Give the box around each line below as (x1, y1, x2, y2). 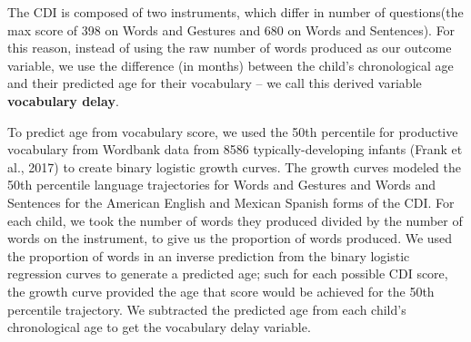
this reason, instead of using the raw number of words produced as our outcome (7, 38, 452, 57)
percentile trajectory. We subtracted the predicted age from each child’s (7, 299, 406, 318)
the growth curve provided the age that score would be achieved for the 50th (7, 281, 435, 300)
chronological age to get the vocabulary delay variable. (7, 318, 311, 337)
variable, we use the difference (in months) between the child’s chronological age (7, 55, 454, 74)
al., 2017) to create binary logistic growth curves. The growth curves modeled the (7, 157, 461, 176)
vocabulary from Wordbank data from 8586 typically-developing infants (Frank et (7, 140, 463, 159)
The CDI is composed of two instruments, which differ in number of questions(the (7, 3, 464, 21)
